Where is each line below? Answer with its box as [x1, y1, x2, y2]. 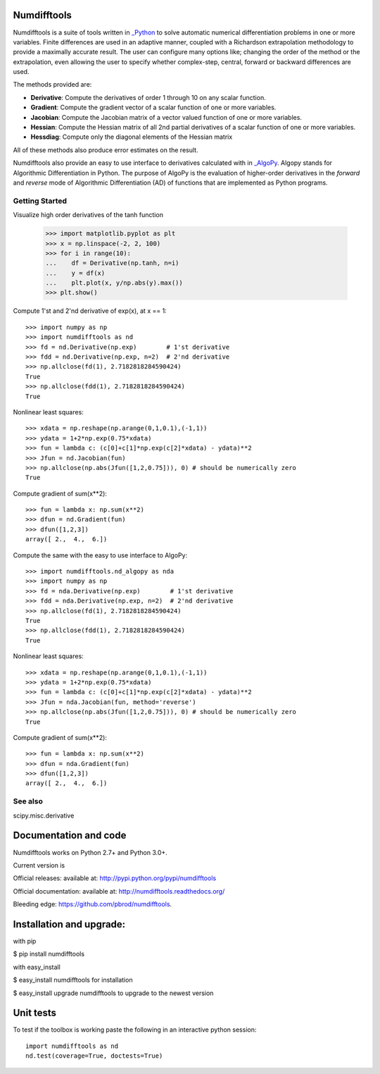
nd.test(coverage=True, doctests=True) [25, 1052, 163, 1060]
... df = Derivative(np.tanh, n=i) [45, 259, 179, 267]
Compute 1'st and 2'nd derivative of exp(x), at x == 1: [13, 307, 167, 315]
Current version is [13, 860, 65, 870]
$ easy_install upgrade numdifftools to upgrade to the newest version [13, 989, 214, 997]
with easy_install [13, 963, 61, 971]
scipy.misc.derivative [13, 811, 75, 820]
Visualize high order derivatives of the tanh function [13, 211, 163, 219]
